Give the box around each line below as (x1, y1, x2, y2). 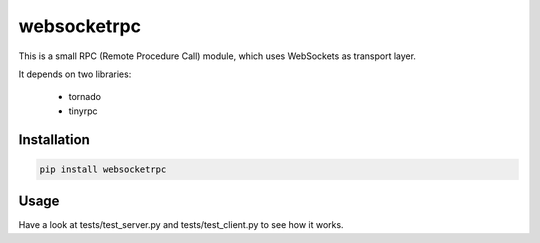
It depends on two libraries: (18, 68, 132, 80)
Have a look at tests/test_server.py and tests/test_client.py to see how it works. (18, 219, 344, 231)
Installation (18, 131, 90, 148)
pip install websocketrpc (39, 163, 167, 175)
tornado (68, 91, 102, 103)
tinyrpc (68, 105, 98, 117)
